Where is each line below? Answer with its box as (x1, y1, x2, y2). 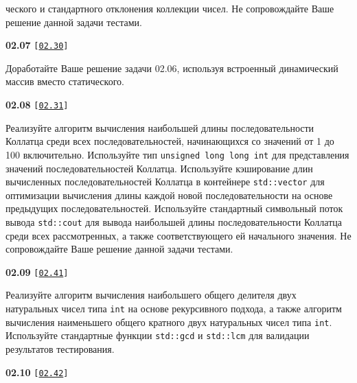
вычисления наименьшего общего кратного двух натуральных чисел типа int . (5, 314, 332, 329)
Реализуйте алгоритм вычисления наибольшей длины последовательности (5, 120, 314, 135)
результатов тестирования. (5, 342, 115, 356)
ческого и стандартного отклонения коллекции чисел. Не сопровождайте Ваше (5, 1, 334, 15)
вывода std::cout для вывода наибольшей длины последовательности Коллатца (5, 214, 343, 229)
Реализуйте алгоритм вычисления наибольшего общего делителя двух (5, 288, 297, 302)
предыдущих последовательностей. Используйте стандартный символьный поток (5, 201, 343, 216)
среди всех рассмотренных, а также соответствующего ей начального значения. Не (5, 228, 352, 242)
